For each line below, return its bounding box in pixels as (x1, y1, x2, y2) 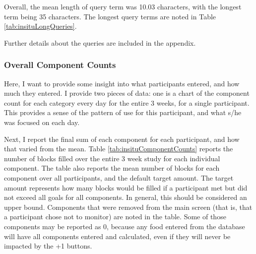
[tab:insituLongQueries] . (4, 21, 77, 31)
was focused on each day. (4, 117, 80, 127)
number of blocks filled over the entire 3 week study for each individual (4, 153, 220, 163)
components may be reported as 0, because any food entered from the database (4, 221, 245, 231)
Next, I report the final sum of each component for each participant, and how (4, 133, 240, 144)
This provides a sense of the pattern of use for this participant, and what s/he (4, 107, 242, 118)
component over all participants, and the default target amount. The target (4, 172, 234, 183)
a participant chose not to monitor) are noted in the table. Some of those (4, 211, 226, 222)
